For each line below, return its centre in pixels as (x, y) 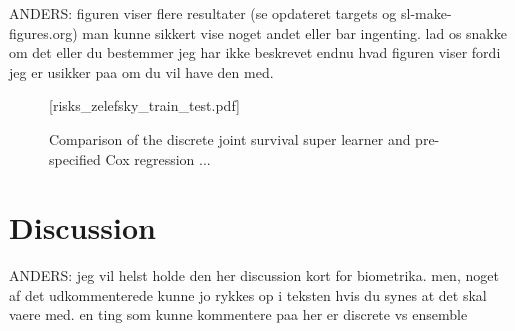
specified (75, 158)
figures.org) (43, 32)
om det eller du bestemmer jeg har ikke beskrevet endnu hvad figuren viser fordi (255, 52)
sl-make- (426, 13)
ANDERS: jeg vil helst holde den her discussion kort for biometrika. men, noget (254, 275)
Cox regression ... (158, 158)
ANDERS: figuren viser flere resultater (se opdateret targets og (203, 13)
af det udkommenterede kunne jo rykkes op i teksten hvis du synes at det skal (248, 294)
